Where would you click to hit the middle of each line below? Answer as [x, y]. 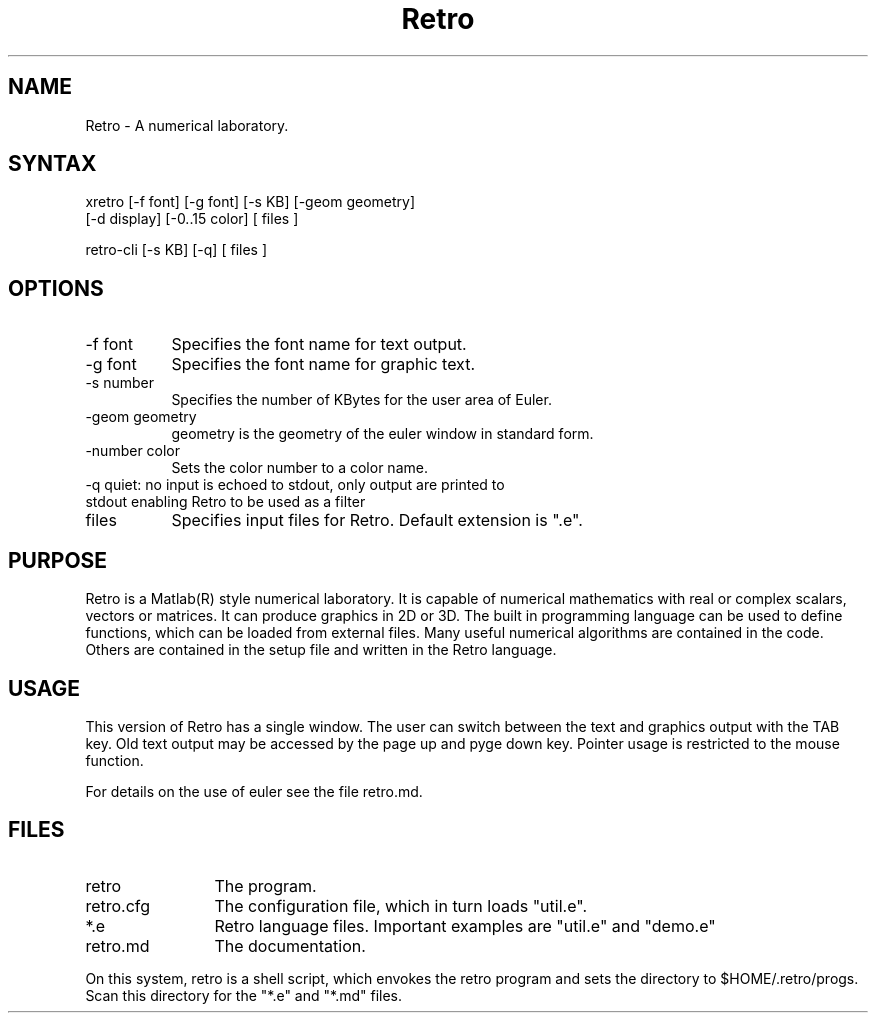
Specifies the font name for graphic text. [323, 364]
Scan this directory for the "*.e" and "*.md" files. [244, 995]
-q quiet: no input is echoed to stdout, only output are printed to [295, 485]
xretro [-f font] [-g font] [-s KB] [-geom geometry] [250, 202]
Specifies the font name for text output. [319, 344]
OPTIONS [56, 288]
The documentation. [290, 945]
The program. [265, 885]
